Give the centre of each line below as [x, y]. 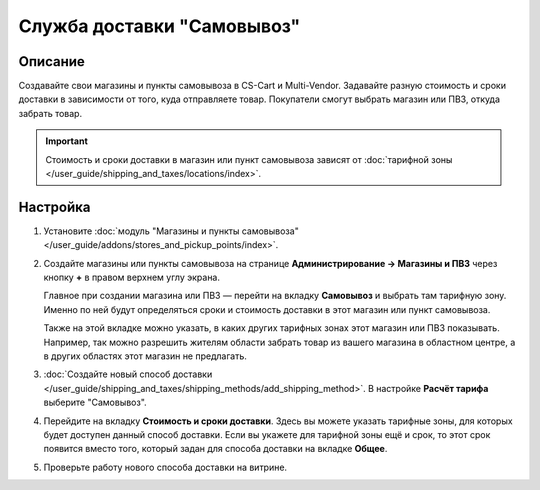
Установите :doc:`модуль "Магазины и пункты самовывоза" [171, 231]
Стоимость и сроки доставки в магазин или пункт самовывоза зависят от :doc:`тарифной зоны [249, 159]
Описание [51, 61]
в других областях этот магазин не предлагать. [145, 356]
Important [67, 141]
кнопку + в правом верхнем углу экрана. [131, 277]
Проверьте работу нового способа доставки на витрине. [165, 467]
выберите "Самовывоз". [95, 402]
